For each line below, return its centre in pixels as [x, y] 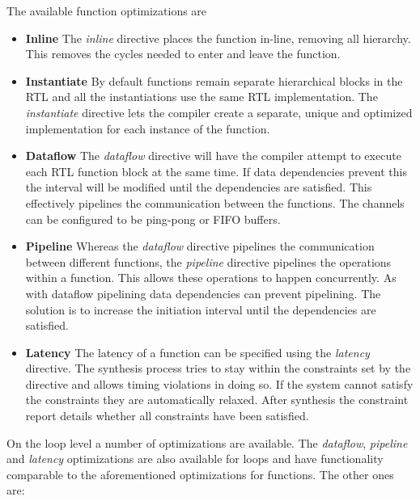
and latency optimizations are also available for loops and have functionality [195, 459]
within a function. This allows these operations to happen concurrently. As [211, 278]
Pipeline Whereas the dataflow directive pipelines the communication [200, 246]
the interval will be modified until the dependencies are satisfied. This [199, 187]
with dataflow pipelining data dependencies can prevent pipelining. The [203, 293]
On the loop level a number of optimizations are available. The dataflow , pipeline [207, 442]
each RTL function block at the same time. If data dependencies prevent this [216, 171]
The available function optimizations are [107, 11]
